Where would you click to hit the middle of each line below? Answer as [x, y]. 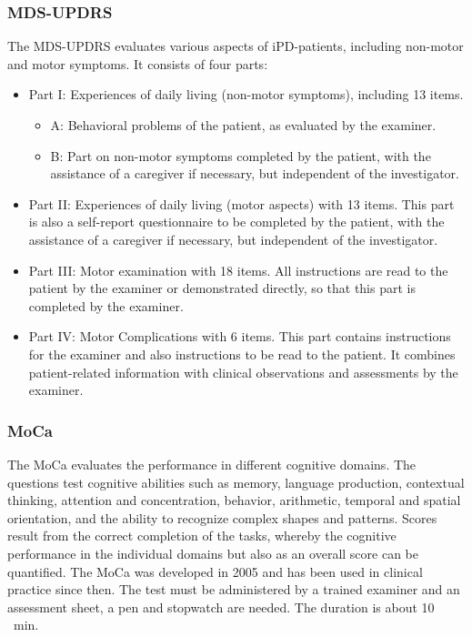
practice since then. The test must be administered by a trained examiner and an [234, 589]
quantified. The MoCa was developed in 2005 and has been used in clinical [215, 571]
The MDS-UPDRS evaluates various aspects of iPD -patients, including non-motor [236, 46]
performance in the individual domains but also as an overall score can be [213, 553]
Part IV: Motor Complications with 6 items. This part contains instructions [240, 336]
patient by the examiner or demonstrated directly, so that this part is [222, 288]
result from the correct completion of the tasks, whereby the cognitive [202, 536]
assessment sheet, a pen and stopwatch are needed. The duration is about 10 [221, 607]
